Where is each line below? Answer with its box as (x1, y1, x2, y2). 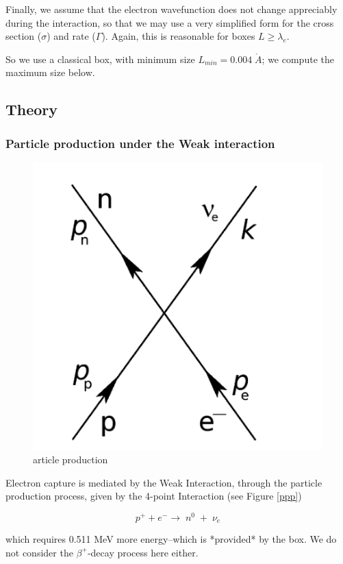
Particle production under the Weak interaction (5, 134, 275, 151)
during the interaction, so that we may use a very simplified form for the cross (5, 15, 334, 29)
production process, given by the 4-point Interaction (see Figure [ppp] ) (5, 489, 302, 503)
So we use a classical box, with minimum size (5, 51, 195, 66)
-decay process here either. (87, 545, 199, 559)
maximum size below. (5, 65, 95, 79)
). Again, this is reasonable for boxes (101, 29, 255, 43)
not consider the (5, 545, 73, 559)
